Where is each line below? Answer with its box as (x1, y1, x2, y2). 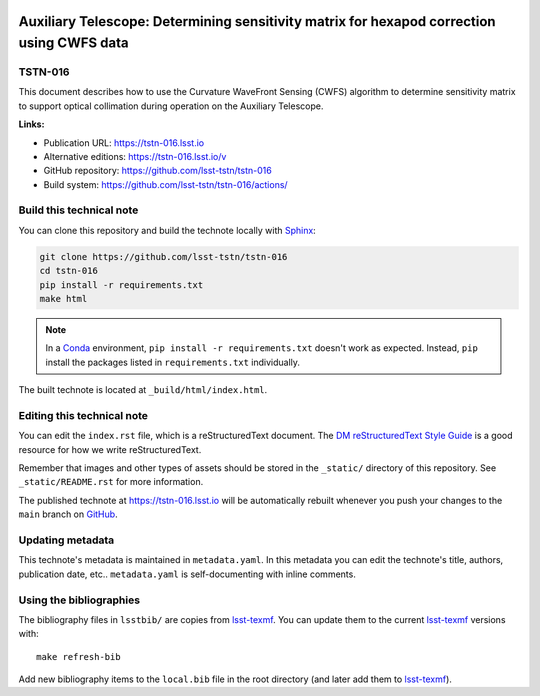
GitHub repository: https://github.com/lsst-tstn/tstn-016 (43, 165, 272, 177)
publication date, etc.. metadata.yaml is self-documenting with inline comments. (18, 568, 357, 580)
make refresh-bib (36, 651, 121, 662)
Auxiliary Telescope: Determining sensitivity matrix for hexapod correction (18, 13, 496, 30)
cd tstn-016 (39, 265, 99, 277)
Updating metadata (18, 533, 115, 547)
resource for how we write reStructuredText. (18, 443, 202, 455)
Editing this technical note (18, 408, 149, 422)
